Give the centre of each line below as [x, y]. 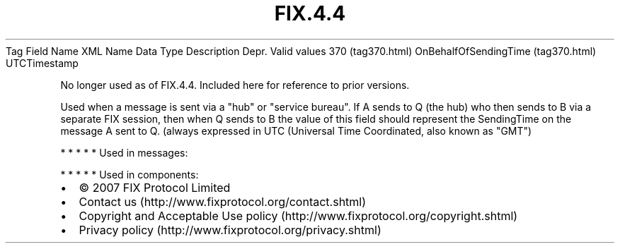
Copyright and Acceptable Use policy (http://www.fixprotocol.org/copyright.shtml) [298, 215]
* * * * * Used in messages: [124, 152]
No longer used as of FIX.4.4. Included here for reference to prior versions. [235, 85]
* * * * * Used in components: [130, 174]
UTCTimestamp [42, 63]
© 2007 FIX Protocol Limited [155, 187]
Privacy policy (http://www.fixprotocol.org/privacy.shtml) [230, 230]
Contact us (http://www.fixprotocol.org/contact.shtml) [223, 201]
